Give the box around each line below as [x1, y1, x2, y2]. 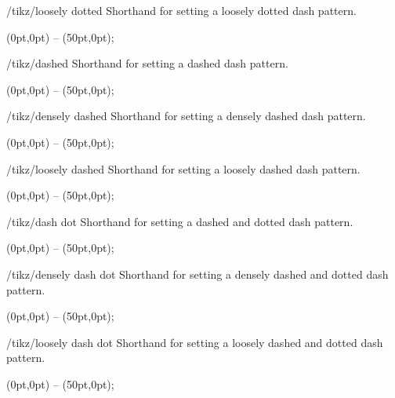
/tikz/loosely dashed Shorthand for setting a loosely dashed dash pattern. [6, 160, 361, 177]
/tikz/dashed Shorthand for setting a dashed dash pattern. [6, 55, 288, 71]
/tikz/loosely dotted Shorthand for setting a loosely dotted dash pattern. [6, 2, 357, 18]
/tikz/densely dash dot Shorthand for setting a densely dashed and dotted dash [6, 265, 389, 282]
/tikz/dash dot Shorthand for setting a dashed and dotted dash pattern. [6, 213, 353, 229]
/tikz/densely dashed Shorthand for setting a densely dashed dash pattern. [6, 108, 366, 124]
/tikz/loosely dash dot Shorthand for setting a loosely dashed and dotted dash [6, 334, 383, 350]
